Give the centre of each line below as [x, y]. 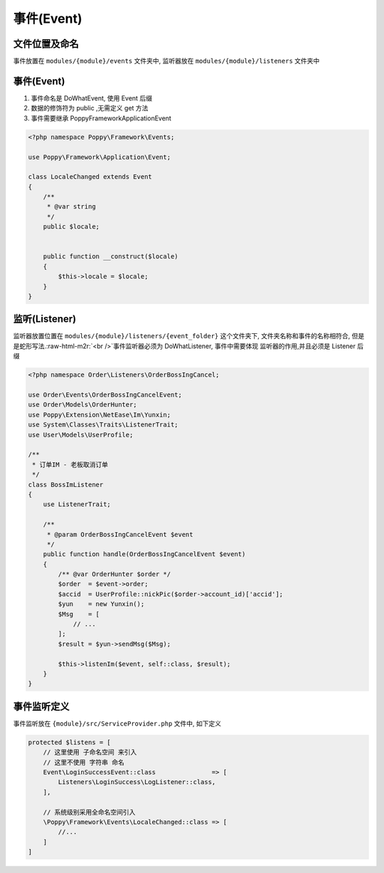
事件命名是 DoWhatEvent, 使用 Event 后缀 [92, 98]
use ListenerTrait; [77, 505]
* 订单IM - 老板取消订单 [70, 464]
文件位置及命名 [46, 44]
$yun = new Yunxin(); [101, 604]
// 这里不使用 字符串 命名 [84, 762]
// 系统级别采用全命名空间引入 [89, 812]
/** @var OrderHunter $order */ [114, 574]
